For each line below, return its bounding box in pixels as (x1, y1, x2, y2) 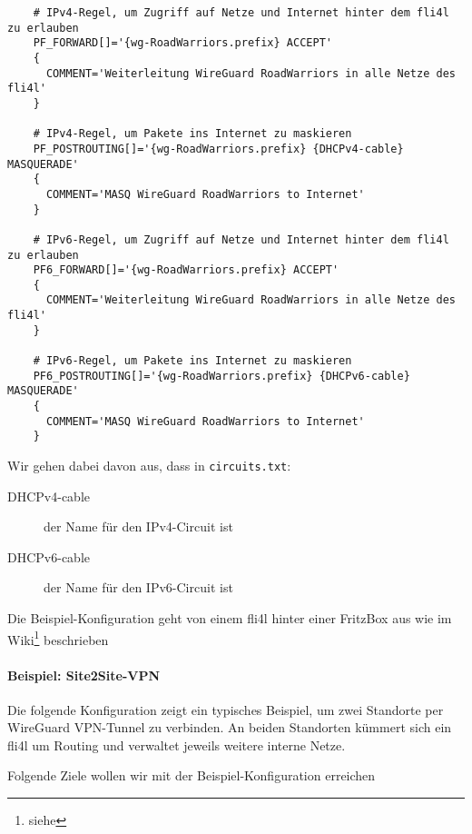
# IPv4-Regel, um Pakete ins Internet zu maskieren (33, 127, 352, 141)
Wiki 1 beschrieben (7, 627, 109, 649)
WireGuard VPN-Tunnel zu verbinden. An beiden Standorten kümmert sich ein (7, 718, 452, 737)
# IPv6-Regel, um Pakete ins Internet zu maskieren (33, 354, 352, 368)
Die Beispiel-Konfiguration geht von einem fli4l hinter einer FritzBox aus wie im (7, 609, 452, 628)
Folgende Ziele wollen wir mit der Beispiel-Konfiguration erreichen (7, 766, 376, 785)
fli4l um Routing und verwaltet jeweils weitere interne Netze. (7, 735, 346, 754)
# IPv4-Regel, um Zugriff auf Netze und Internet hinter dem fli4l (33, 6, 449, 19)
